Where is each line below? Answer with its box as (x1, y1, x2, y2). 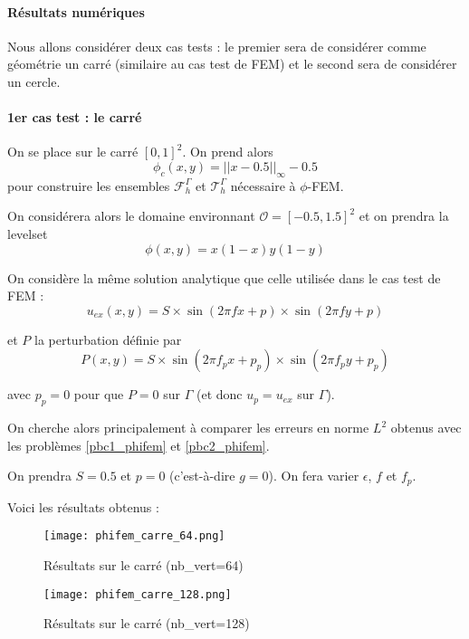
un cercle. (7, 72, 61, 91)
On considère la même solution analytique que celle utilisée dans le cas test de (7, 268, 441, 287)
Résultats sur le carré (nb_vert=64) (43, 556, 244, 575)
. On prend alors (182, 142, 273, 161)
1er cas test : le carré (7, 108, 142, 127)
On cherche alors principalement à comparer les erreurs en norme (7, 418, 369, 437)
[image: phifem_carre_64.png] (43, 529, 225, 543)
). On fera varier (268, 466, 359, 485)
